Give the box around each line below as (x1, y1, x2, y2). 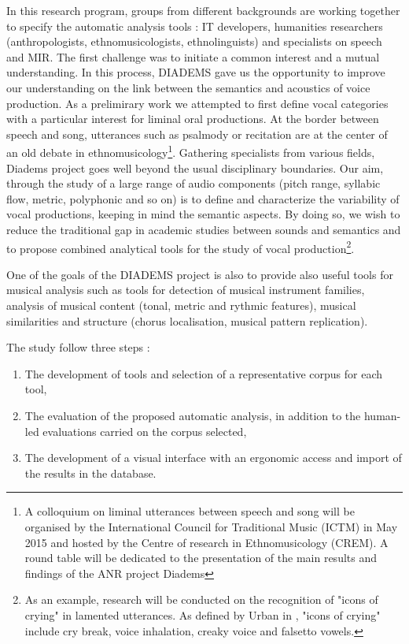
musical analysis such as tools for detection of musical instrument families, (6, 281, 365, 298)
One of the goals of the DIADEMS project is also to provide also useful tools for (6, 266, 393, 282)
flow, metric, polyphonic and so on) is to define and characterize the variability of (6, 190, 400, 207)
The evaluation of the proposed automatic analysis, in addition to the (24, 407, 361, 423)
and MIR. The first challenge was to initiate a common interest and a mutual (6, 48, 380, 65)
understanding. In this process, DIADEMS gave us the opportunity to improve (6, 64, 385, 80)
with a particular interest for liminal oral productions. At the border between (6, 110, 379, 127)
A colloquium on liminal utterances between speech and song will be (24, 503, 355, 519)
